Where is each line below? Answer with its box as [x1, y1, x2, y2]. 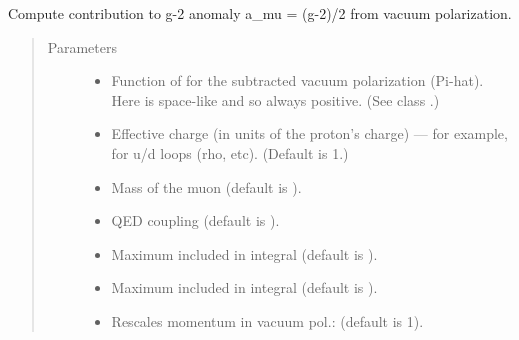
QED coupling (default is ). [111, 210, 280, 231]
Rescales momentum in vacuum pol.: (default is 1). [111, 310, 424, 331]
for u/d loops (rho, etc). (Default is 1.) [111, 142, 349, 163]
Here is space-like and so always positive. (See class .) [111, 89, 440, 110]
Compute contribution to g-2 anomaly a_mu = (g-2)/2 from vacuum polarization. [8, 3, 512, 23]
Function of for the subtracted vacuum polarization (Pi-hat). [111, 70, 484, 91]
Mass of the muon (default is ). [111, 176, 302, 197]
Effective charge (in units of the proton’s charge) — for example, [111, 123, 508, 144]
